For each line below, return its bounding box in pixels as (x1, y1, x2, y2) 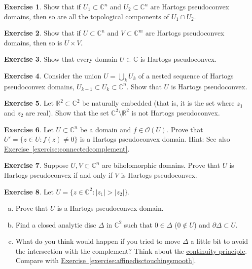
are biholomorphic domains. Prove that (102, 160, 220, 170)
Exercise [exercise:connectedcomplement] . (4, 143, 130, 154)
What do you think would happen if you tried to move (15, 236, 180, 246)
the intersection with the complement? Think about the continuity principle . (15, 245, 247, 256)
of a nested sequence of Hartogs (138, 70, 234, 80)
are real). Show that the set (26, 107, 109, 117)
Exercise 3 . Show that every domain (4, 54, 117, 64)
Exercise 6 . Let (4, 124, 54, 134)
